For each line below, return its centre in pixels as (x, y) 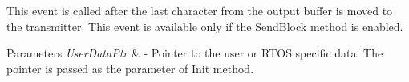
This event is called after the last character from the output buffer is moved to (200, 10)
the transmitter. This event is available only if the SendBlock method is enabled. (205, 26)
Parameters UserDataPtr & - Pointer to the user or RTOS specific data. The (195, 53)
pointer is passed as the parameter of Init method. (130, 68)
